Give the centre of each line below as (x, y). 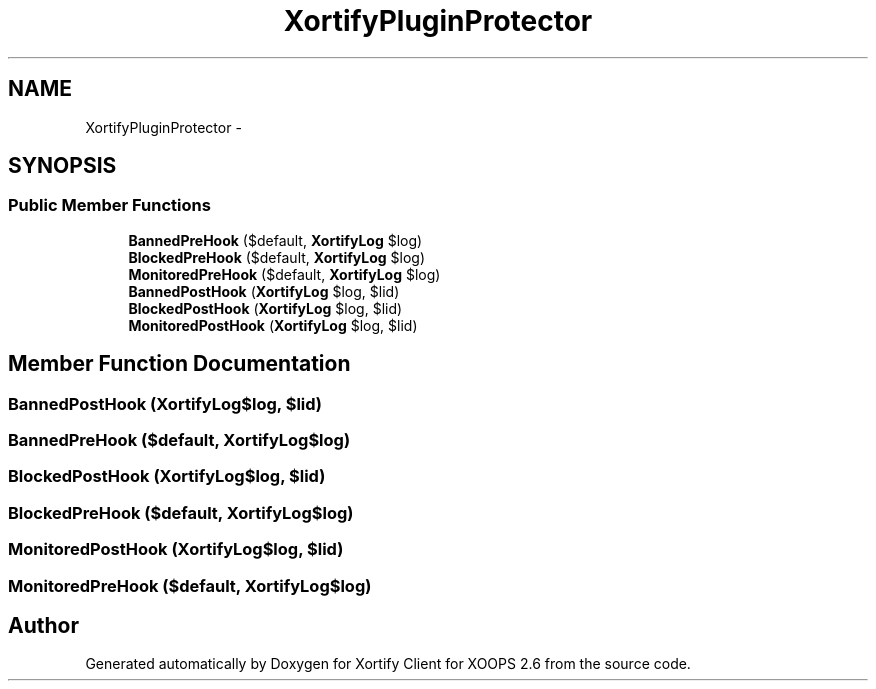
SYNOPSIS (62, 166)
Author (43, 625)
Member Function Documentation (179, 364)
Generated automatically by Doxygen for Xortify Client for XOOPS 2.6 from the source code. (388, 664)
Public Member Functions (109, 205)
